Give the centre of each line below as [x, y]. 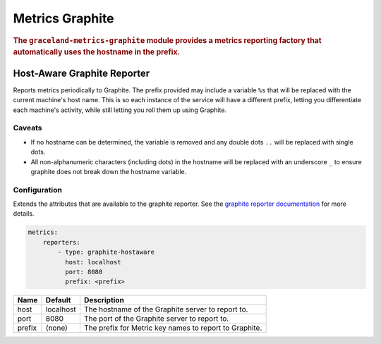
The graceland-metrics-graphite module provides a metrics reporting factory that [167, 40]
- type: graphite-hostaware [106, 252]
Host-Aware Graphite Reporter [81, 73]
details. [24, 214]
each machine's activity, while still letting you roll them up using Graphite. [120, 110]
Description [104, 300]
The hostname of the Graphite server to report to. [166, 309]
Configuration [38, 190]
